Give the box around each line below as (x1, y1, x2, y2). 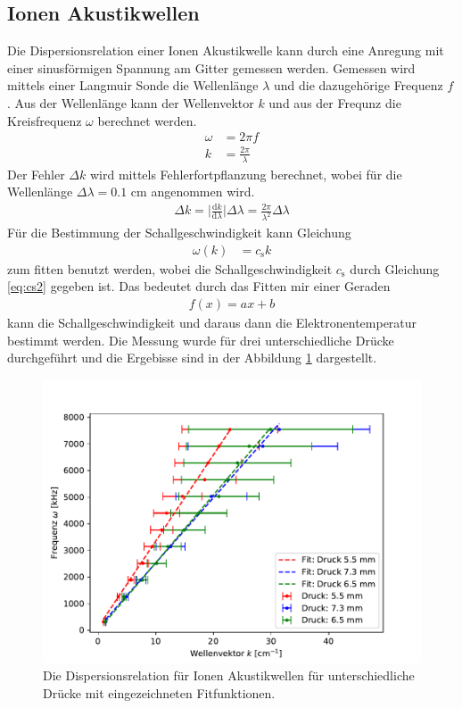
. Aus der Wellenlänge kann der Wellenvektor (7, 93, 254, 112)
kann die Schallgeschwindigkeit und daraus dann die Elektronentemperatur (7, 313, 417, 332)
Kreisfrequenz (7, 111, 82, 129)
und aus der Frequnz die (268, 93, 401, 112)
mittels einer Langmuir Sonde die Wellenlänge (7, 76, 259, 95)
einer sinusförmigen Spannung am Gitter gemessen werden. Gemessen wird (7, 58, 416, 77)
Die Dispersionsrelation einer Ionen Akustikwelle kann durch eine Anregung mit (7, 41, 444, 60)
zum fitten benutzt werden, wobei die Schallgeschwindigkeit (7, 259, 333, 278)
